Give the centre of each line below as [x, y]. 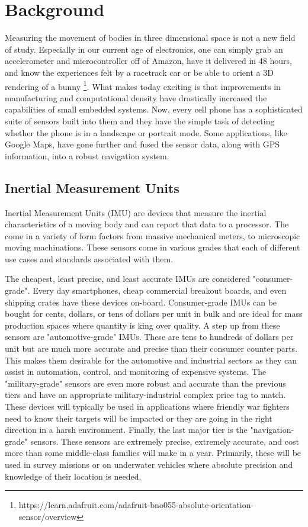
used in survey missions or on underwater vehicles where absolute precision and [149, 464]
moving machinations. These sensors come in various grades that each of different [153, 247]
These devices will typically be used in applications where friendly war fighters [147, 407]
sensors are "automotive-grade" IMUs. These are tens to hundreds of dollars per [149, 337]
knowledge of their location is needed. [73, 476]
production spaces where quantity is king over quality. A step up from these [142, 325]
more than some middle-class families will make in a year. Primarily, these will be [153, 453]
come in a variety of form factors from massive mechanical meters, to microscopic [153, 235]
